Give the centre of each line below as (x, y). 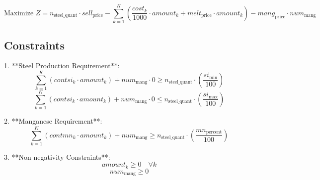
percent (214, 132)
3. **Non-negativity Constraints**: (57, 157)
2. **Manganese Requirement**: (53, 121)
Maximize (19, 13)
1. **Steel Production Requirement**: (62, 66)
